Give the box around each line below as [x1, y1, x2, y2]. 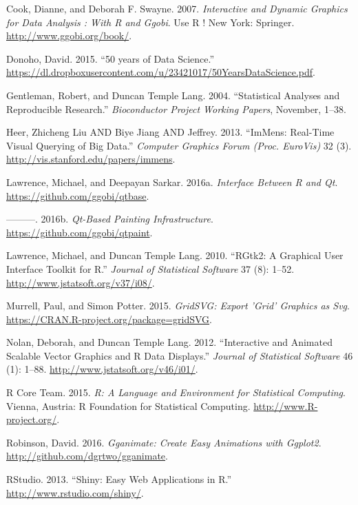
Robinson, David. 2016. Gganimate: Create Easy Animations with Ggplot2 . [6, 435, 322, 449]
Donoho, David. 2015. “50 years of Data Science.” [6, 51, 215, 65]
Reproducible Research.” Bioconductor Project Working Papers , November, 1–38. [6, 101, 346, 116]
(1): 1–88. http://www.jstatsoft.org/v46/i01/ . [6, 362, 198, 376]
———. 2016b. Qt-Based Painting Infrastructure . [6, 212, 213, 226]
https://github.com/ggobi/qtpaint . [6, 225, 153, 239]
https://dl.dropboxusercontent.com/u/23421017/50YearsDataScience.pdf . [6, 65, 316, 79]
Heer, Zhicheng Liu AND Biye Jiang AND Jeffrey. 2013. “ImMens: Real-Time [6, 125, 335, 139]
